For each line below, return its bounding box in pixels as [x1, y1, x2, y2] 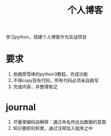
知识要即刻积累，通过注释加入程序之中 [13, 125, 93, 131]
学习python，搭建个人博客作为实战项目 [6, 34, 87, 40]
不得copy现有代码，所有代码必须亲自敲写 [13, 78, 99, 84]
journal [6, 102, 36, 113]
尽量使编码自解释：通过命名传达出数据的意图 [13, 119, 106, 125]
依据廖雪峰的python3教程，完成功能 [13, 71, 88, 77]
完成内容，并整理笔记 [13, 84, 58, 90]
